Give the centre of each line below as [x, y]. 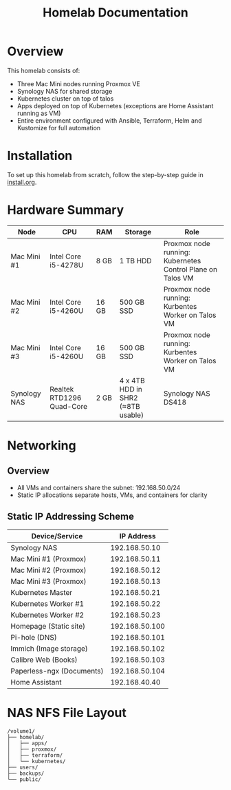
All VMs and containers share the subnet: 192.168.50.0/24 [99, 487]
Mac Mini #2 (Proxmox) [49, 570]
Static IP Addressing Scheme [71, 517]
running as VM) [39, 113]
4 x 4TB [132, 381]
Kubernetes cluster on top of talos [65, 99]
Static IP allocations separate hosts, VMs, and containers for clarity [112, 495]
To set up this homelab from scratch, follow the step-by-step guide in [106, 174]
